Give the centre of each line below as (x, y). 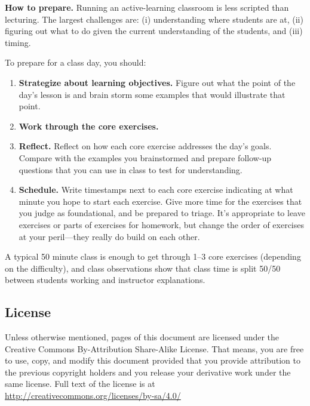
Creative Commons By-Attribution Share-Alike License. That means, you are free (154, 348)
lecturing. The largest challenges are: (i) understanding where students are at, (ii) (154, 19)
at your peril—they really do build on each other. (109, 236)
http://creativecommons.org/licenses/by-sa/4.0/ (93, 396)
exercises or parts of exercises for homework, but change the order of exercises (161, 224)
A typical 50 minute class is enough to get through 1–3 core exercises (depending (153, 256)
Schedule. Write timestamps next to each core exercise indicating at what (156, 190)
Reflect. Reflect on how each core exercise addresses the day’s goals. (145, 146)
